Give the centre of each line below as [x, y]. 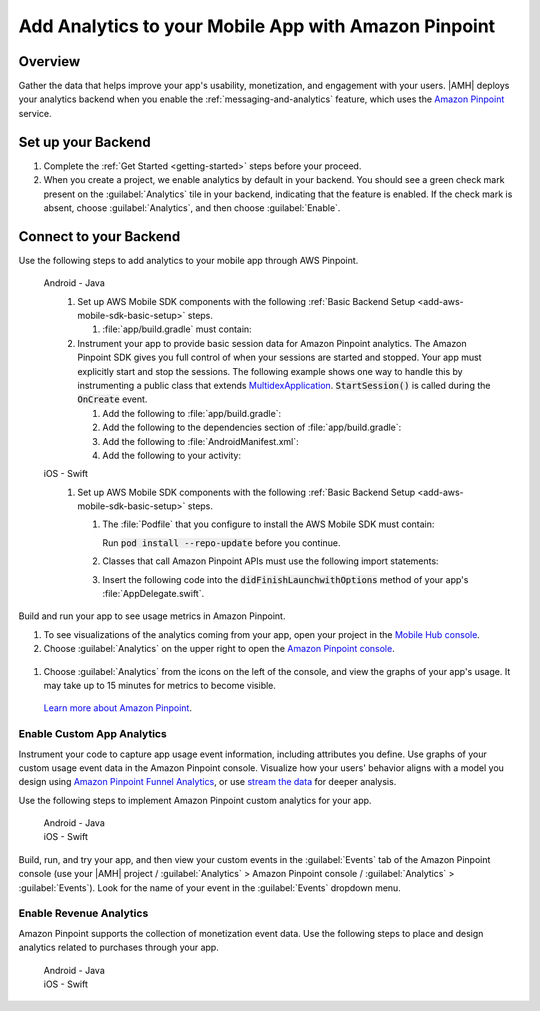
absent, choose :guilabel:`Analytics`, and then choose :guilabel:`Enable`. [192, 207]
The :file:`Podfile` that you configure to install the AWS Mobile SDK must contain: [268, 524]
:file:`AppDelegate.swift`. [153, 594]
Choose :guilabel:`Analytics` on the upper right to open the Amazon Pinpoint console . [219, 649]
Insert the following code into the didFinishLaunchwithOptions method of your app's [285, 579]
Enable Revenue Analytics [83, 913]
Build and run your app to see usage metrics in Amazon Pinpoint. [152, 616]
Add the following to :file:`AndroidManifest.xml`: [200, 441]
